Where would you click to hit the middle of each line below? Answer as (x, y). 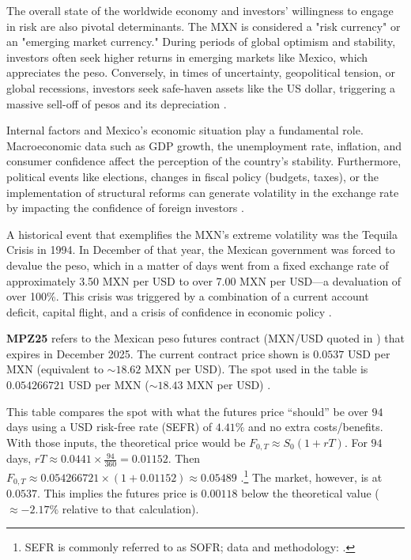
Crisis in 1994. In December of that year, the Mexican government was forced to (201, 250)
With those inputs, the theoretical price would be (126, 442)
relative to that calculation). (130, 508)
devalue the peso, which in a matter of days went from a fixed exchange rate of (198, 265)
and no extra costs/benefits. (316, 427)
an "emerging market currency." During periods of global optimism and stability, (201, 42)
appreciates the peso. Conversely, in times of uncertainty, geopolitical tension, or (201, 72)
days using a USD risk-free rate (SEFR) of (109, 427)
